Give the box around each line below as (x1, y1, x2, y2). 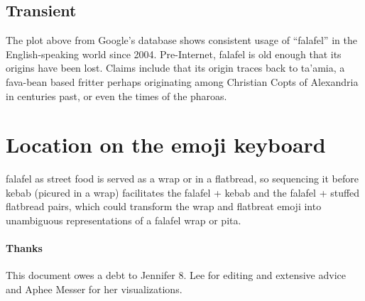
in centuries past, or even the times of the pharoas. (6, 88, 227, 103)
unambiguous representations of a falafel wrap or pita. (6, 213, 241, 228)
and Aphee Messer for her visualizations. (6, 282, 182, 297)
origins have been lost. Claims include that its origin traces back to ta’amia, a (6, 60, 345, 75)
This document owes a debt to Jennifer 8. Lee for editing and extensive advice (6, 268, 346, 283)
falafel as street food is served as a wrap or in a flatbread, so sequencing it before (6, 171, 359, 186)
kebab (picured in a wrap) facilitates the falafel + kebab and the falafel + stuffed (6, 185, 360, 199)
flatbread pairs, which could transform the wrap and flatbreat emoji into (6, 199, 322, 214)
